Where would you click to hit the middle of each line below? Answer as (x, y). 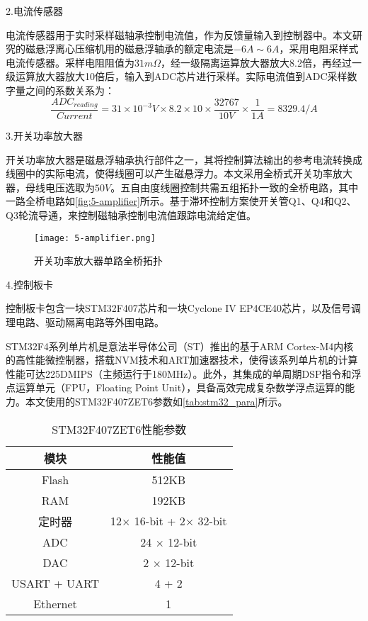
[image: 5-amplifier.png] (95, 238)
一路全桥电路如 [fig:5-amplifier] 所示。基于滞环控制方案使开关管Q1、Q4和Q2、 (181, 201)
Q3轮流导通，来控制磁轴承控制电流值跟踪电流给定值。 (131, 215)
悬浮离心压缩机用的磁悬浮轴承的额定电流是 (134, 49)
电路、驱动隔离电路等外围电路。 (90, 322)
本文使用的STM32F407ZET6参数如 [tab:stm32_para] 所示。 (156, 402)
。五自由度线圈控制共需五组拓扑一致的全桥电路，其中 (235, 187)
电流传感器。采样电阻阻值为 (70, 62)
